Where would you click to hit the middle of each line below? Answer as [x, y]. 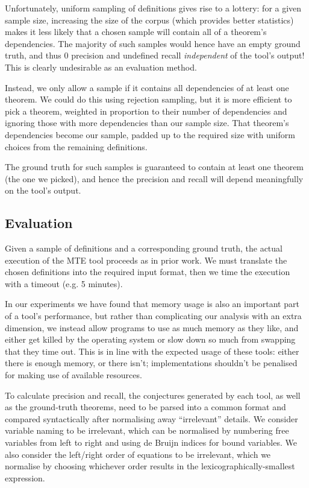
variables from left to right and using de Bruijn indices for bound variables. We [151, 442]
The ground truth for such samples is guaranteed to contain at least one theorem [154, 167]
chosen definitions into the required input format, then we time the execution [148, 272]
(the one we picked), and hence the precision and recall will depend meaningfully [154, 178]
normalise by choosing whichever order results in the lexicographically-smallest [150, 466]
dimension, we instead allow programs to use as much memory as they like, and [152, 327]
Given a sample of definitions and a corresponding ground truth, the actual [144, 248]
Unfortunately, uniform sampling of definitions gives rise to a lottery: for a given [153, 8]
